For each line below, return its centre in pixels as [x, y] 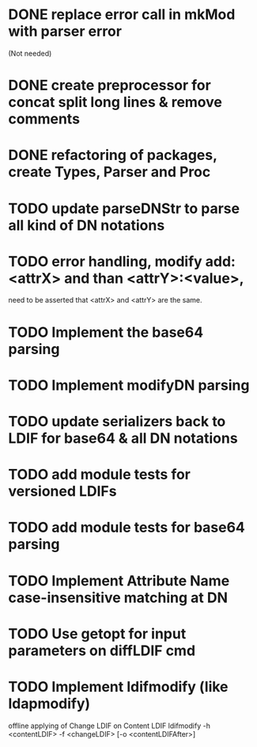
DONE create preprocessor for [110, 86]
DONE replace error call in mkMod [122, 15]
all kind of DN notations [87, 225]
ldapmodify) [49, 703]
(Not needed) [30, 53]
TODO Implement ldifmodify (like [118, 686]
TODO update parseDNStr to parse [124, 208]
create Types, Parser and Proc [110, 172]
